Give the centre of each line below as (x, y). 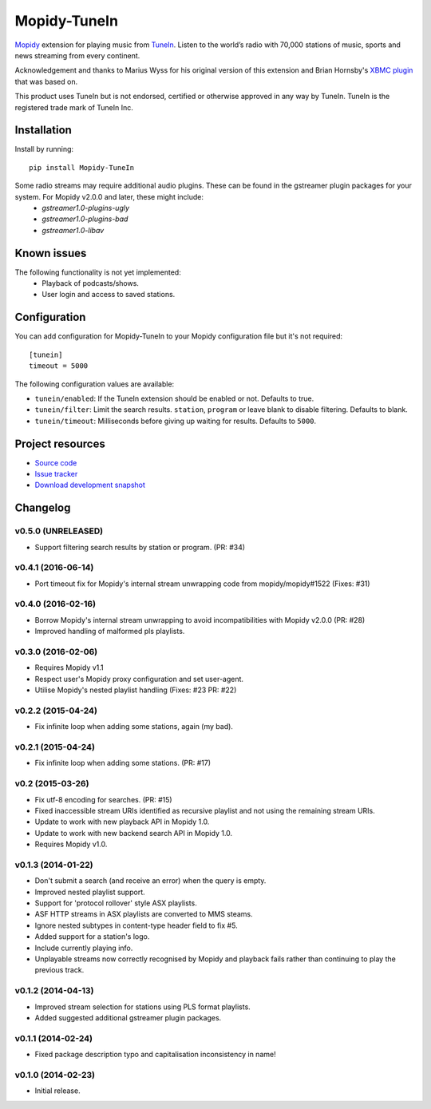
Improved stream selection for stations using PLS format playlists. (142, 1007)
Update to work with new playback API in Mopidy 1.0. (122, 822)
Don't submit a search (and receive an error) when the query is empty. (150, 881)
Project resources (60, 444)
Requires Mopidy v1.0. (71, 844)
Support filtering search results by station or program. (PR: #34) (140, 547)
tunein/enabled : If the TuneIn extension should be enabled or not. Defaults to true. (174, 398)
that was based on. (46, 81)
